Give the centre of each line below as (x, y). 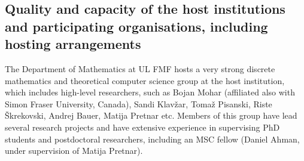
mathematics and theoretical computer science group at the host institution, (145, 80)
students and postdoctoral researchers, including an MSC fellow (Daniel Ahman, (152, 139)
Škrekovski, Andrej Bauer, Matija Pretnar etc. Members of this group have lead (151, 115)
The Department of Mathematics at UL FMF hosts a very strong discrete (140, 68)
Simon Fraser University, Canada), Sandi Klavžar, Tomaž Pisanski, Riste (139, 103)
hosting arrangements (73, 44)
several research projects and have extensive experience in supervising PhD (142, 127)
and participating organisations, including (136, 26)
